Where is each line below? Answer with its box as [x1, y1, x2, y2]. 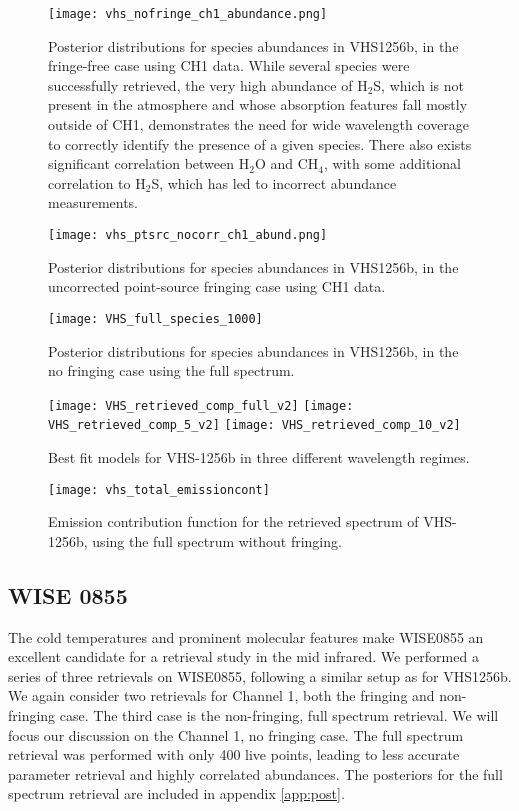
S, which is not [373, 74, 465, 95]
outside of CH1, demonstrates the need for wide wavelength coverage [48, 114, 470, 135]
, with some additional [324, 153, 461, 174]
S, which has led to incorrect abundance [151, 172, 397, 193]
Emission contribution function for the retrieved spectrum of [48, 511, 419, 532]
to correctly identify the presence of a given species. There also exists [48, 133, 472, 154]
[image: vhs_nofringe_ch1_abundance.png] [48, 7, 328, 21]
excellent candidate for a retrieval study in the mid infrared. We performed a [8, 646, 479, 667]
